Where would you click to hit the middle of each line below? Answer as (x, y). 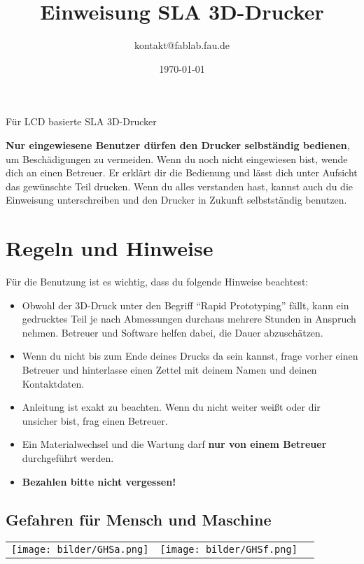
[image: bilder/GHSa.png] (80, 550)
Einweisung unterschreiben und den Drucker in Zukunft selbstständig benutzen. (176, 200)
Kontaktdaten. (53, 383)
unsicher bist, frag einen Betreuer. (95, 420)
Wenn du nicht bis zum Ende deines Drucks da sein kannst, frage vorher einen (190, 356)
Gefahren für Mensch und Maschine (139, 519)
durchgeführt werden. (68, 457)
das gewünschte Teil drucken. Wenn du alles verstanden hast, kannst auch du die (179, 186)
